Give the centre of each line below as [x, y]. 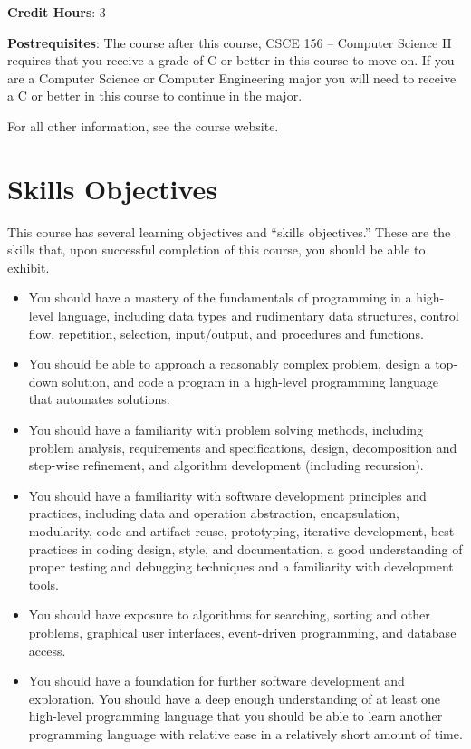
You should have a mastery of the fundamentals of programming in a [220, 298]
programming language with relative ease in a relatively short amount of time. [245, 733]
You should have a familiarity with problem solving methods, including [226, 430]
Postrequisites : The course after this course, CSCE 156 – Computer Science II [230, 42]
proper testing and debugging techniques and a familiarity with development [241, 567]
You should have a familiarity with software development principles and [227, 495]
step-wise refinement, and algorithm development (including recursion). [226, 465]
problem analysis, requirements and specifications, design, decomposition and [243, 447]
